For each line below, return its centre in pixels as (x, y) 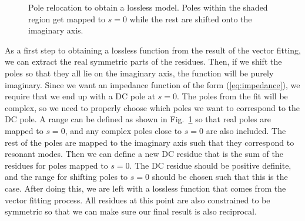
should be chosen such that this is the (220, 177)
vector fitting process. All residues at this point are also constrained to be (138, 200)
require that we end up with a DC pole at (80, 96)
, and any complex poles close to (123, 130)
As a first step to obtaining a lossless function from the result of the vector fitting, (153, 50)
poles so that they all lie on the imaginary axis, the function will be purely (139, 73)
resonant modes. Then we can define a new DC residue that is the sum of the (144, 154)
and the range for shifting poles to (66, 177)
